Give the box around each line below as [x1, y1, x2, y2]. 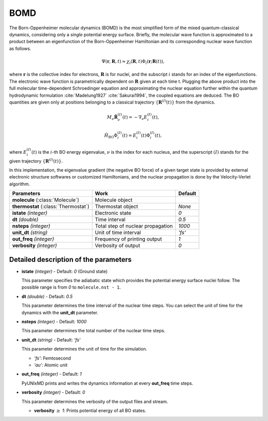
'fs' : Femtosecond [34, 355, 71, 361]
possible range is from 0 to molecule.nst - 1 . [21, 284, 121, 290]
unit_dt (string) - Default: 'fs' [21, 337, 81, 343]
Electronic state [95, 210, 132, 217]
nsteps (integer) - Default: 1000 [21, 319, 87, 324]
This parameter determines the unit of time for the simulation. [21, 346, 147, 352]
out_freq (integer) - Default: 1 [21, 371, 82, 377]
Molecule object [95, 196, 133, 203]
